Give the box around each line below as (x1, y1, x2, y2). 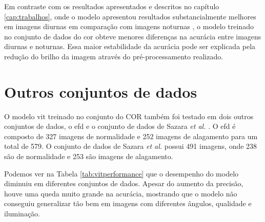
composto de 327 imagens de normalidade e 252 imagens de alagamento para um (4, 130, 258, 141)
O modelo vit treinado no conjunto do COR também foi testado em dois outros (4, 110, 254, 121)
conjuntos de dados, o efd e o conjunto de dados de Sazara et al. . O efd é (4, 121, 236, 131)
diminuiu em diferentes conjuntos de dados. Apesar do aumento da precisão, (4, 178, 243, 189)
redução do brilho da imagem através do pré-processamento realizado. (4, 51, 223, 61)
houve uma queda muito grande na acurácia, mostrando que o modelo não (4, 188, 237, 198)
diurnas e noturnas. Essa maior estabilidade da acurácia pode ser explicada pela (4, 41, 256, 52)
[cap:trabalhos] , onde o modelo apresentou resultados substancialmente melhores (4, 11, 256, 21)
